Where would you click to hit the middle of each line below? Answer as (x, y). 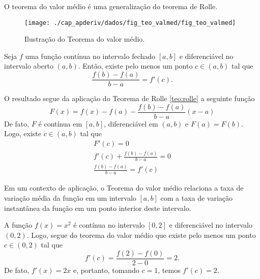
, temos (169, 270)
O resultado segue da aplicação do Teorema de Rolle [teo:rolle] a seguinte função (129, 98)
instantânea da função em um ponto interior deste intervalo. (98, 208)
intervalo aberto (29, 66)
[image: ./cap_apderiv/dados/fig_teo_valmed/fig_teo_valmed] (130, 23)
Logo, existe (23, 133)
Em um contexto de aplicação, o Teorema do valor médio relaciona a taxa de (124, 188)
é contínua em (60, 123)
